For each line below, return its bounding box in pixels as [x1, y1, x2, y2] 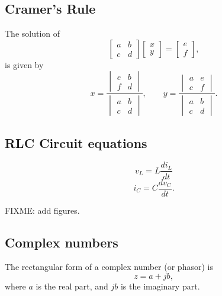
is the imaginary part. [120, 279, 200, 292]
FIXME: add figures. [5, 204, 80, 216]
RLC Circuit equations [5, 133, 147, 152]
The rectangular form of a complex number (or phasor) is [5, 260, 213, 273]
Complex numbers [5, 233, 118, 251]
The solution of [5, 27, 60, 40]
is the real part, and [36, 279, 108, 292]
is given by [5, 58, 44, 70]
